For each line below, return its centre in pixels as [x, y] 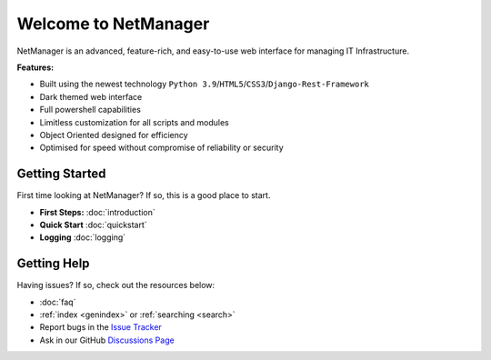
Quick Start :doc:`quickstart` [93, 225]
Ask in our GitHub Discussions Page [107, 340]
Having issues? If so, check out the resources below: [116, 285]
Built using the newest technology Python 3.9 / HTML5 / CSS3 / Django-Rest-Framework [205, 84]
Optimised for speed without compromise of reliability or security [161, 148]
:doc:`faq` [58, 302]
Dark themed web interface [91, 96]
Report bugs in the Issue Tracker [101, 327]
